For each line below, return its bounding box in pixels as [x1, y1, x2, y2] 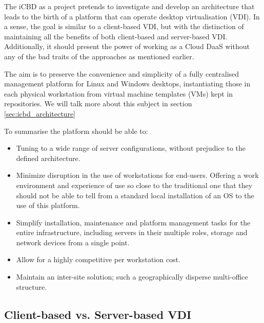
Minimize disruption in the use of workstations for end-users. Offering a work [16, 170, 259, 180]
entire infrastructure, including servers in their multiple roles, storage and [16, 227, 248, 238]
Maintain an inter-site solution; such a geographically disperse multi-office [16, 271, 248, 282]
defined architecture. [16, 152, 80, 163]
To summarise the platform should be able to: [4, 125, 148, 136]
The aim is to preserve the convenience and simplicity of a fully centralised [4, 68, 239, 79]
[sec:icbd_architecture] [4, 108, 75, 119]
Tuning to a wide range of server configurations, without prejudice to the [16, 143, 246, 153]
